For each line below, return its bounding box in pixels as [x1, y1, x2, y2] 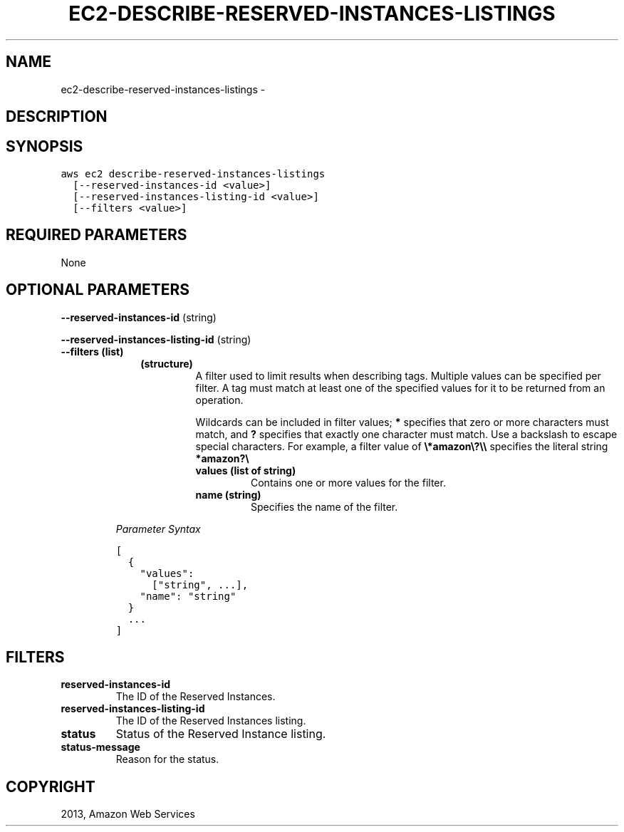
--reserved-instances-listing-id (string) [61, 333, 251, 345]
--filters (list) [61, 345, 124, 358]
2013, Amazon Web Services [61, 808, 195, 821]
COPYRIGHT [6, 777, 95, 796]
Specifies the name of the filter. [251, 500, 398, 513]
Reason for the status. [115, 753, 219, 766]
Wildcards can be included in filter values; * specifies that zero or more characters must [195, 415, 609, 428]
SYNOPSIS [6, 137, 83, 156]
